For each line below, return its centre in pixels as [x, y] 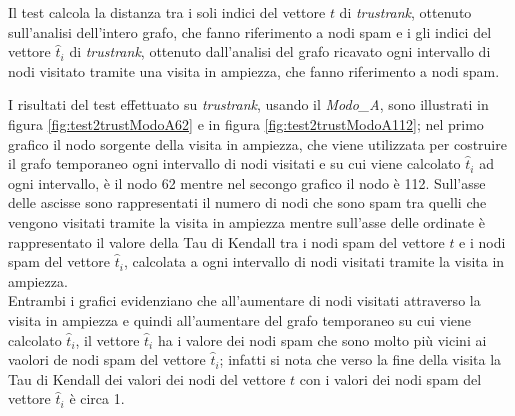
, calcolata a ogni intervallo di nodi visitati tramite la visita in [314, 261]
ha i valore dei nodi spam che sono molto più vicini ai [322, 339]
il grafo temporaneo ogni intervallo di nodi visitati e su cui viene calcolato [234, 163]
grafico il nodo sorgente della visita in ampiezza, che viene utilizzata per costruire [257, 143]
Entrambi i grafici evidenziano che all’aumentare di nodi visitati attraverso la [244, 300]
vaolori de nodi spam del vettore [107, 359]
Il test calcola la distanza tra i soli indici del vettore [167, 12]
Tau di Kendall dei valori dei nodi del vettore [147, 378]
